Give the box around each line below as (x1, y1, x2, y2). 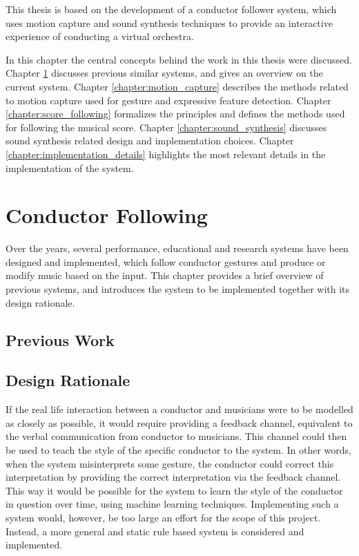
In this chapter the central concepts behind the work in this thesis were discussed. (6, 52, 353, 66)
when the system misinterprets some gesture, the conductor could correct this (6, 456, 334, 470)
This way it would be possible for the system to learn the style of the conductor (6, 483, 343, 497)
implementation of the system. (6, 160, 134, 175)
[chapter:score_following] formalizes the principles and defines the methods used (6, 106, 345, 121)
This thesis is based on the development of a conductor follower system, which (6, 2, 337, 16)
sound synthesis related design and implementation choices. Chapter (6, 133, 294, 148)
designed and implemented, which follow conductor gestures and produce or (6, 254, 326, 269)
